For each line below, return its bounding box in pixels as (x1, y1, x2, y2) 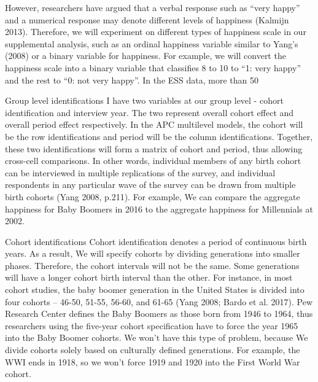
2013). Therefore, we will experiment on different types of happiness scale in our (5, 25, 306, 38)
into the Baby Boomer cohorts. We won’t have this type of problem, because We (5, 331, 308, 344)
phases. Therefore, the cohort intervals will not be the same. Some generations (5, 259, 300, 271)
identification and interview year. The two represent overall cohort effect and (5, 106, 294, 119)
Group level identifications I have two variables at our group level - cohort (5, 94, 284, 107)
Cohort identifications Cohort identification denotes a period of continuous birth (5, 235, 307, 248)
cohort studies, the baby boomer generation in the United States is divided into (5, 283, 304, 296)
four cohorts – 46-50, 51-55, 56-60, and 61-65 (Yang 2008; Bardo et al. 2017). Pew (5, 295, 313, 308)
